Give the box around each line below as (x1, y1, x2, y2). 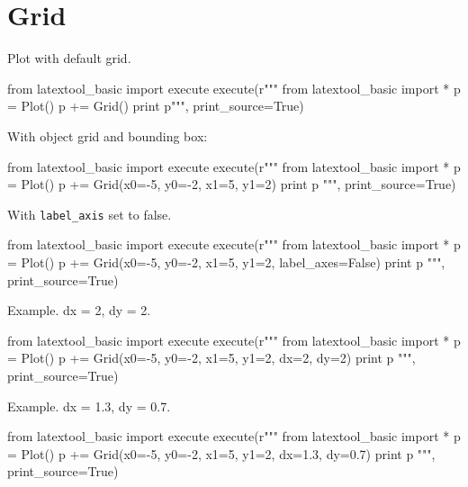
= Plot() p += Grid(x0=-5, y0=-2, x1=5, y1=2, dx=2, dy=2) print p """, (7, 348, 416, 367)
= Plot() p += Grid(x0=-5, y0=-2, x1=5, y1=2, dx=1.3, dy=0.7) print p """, (7, 444, 436, 463)
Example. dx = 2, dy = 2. (7, 301, 151, 320)
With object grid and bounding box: (7, 126, 208, 145)
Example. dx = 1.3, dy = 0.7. (7, 396, 171, 415)
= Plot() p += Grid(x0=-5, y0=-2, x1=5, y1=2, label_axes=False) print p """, (7, 252, 445, 271)
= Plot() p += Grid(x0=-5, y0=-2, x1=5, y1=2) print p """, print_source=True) (7, 175, 456, 194)
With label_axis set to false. (7, 204, 172, 223)
